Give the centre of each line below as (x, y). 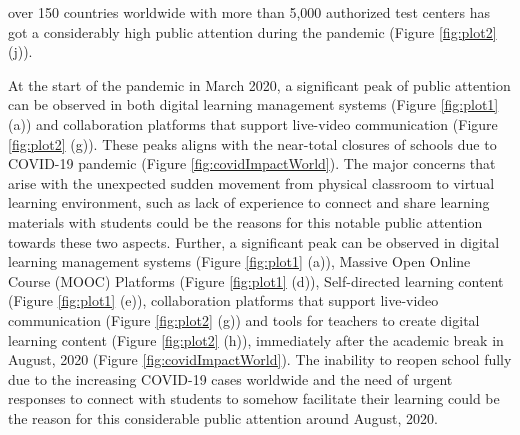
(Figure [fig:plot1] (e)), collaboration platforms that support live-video (223, 300)
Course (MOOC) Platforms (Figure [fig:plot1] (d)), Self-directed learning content (256, 280)
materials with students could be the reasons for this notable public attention (245, 221)
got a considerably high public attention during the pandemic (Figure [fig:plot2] (252, 31)
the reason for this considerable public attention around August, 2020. (223, 417)
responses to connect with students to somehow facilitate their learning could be (254, 398)
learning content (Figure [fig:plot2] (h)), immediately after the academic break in (256, 339)
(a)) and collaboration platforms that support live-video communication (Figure (253, 123)
